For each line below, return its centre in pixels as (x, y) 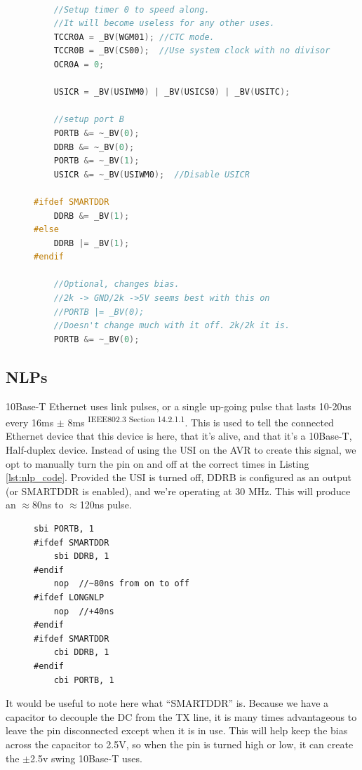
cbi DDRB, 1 (81, 653)
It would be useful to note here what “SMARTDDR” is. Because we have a (167, 703)
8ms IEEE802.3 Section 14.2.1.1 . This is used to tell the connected (201, 421)
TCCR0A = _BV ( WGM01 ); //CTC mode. (134, 37)
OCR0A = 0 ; (79, 64)
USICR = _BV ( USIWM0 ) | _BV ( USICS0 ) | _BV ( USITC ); (172, 92)
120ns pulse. (106, 505)
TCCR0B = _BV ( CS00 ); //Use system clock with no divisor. (194, 51)
